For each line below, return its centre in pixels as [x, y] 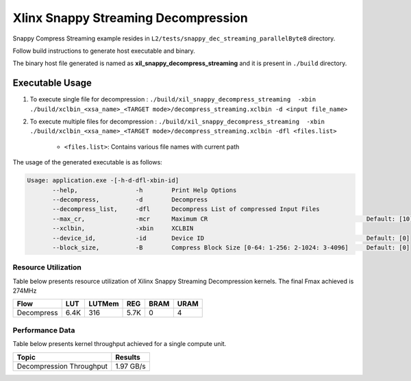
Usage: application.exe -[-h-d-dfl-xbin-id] [103, 181]
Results [128, 357]
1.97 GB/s [131, 366]
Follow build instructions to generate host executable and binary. [104, 51]
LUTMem [104, 304]
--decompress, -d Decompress [130, 199]
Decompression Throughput [62, 366]
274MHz [25, 291]
